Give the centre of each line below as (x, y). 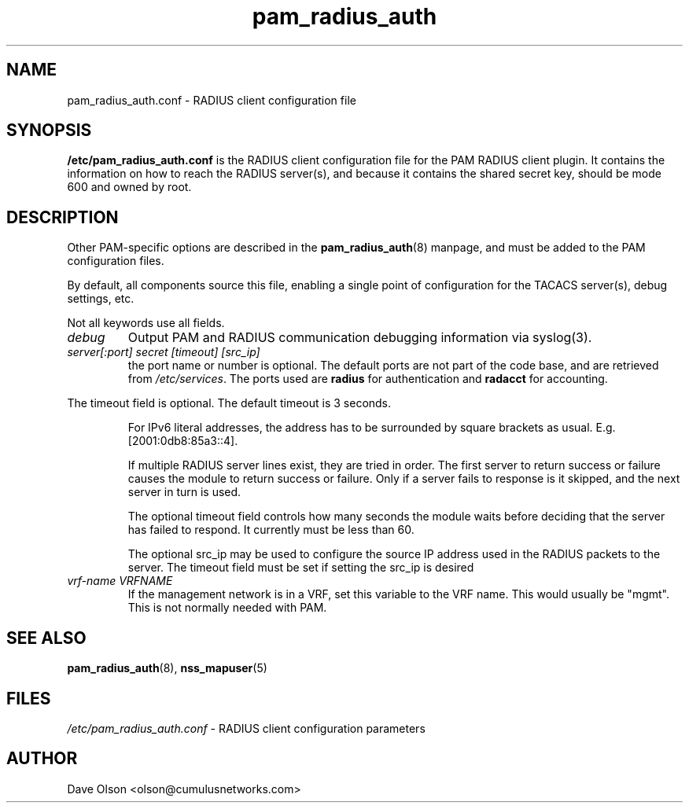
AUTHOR (42, 759)
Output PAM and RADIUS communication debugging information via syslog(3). (360, 338)
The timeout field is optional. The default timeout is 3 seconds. (229, 403)
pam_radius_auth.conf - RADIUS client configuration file (212, 100)
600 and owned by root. (129, 187)
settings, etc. (101, 299)
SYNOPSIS (49, 131)
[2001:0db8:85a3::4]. (183, 441)
